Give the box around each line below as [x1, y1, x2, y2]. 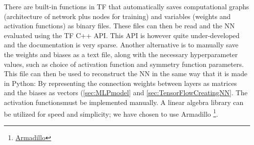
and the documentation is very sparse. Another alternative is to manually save [4, 40, 239, 50]
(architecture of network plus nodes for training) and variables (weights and [4, 11, 231, 21]
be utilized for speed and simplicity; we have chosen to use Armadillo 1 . [4, 107, 218, 119]
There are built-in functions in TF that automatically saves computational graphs [4, 1, 249, 11]
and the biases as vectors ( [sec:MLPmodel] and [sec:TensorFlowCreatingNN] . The [4, 87, 248, 98]
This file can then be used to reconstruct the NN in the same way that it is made [4, 68, 248, 79]
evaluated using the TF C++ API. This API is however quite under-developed [4, 30, 240, 40]
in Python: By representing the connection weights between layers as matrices [4, 78, 237, 88]
